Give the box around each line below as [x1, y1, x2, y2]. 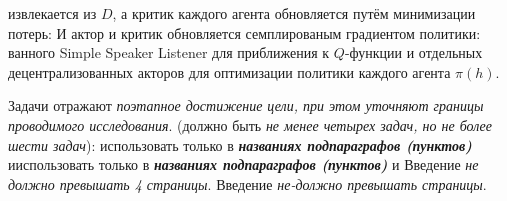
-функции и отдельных [344, 42, 483, 63]
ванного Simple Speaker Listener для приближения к [8, 42, 330, 63]
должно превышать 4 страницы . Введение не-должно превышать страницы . [8, 173, 487, 194]
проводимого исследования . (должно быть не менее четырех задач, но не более [8, 114, 493, 135]
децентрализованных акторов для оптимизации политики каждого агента [8, 61, 451, 82]
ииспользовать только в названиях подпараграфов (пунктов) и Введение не [8, 154, 479, 175]
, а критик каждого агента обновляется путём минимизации [112, 3, 476, 23]
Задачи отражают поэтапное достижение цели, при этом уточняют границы [8, 95, 484, 116]
